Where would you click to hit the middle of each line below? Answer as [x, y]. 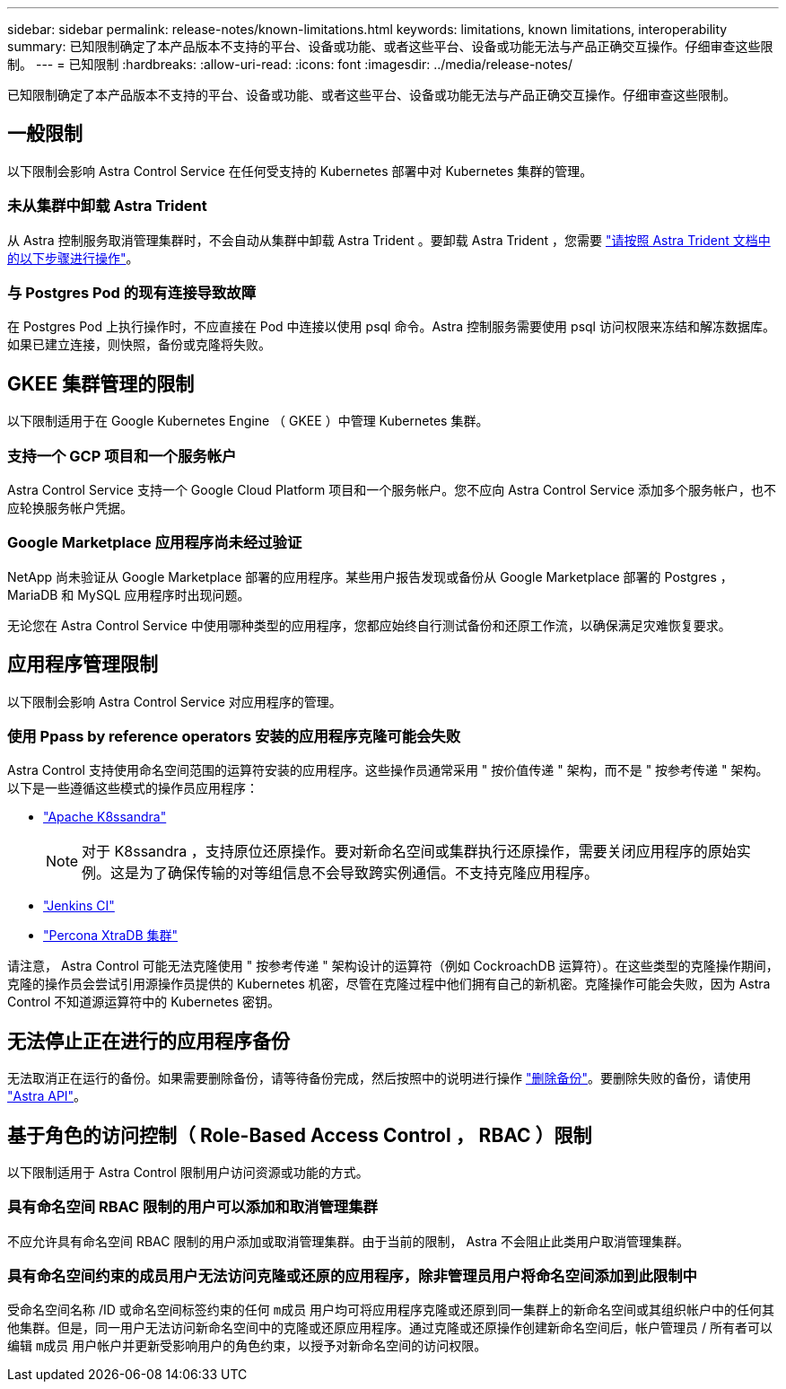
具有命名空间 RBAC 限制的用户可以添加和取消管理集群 [192, 1207]
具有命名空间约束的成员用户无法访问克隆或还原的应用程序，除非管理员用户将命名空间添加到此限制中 [352, 1276]
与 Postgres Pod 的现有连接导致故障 [132, 292]
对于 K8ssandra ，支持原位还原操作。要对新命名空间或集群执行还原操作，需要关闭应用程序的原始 [409, 852]
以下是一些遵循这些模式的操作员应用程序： [133, 788]
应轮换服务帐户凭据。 [70, 507]
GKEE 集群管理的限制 [101, 383]
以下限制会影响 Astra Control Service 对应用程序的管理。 [175, 701]
